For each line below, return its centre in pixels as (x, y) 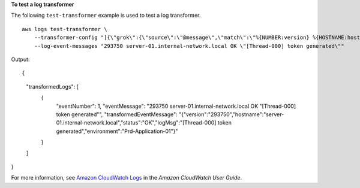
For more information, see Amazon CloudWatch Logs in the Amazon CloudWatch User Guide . (127, 178)
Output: (20, 59)
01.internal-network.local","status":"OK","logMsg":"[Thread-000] (136, 123)
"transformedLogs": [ (52, 86)
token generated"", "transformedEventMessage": (117, 114)
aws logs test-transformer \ (64, 29)
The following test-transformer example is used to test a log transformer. (106, 16)
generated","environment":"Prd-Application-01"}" (117, 131)
